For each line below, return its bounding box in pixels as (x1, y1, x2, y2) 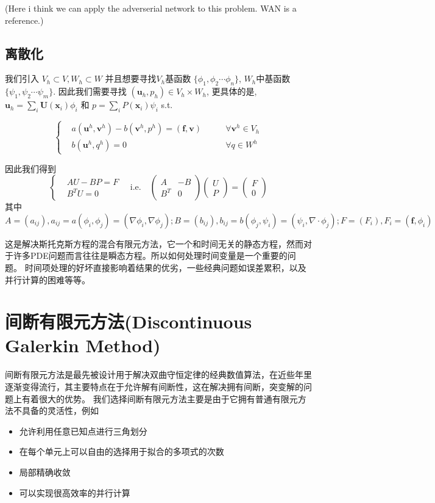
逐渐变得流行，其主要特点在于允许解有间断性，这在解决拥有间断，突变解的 (5, 380, 303, 393)
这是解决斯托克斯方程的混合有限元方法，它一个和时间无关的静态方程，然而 (5, 237, 303, 250)
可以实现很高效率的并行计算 (19, 486, 130, 499)
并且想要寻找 (105, 72, 157, 85)
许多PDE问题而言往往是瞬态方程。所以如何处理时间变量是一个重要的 (13, 249, 288, 262)
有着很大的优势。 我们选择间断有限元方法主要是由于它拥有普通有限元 (21, 392, 298, 405)
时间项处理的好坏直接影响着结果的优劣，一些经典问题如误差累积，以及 (24, 261, 306, 273)
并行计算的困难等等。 (5, 273, 90, 286)
